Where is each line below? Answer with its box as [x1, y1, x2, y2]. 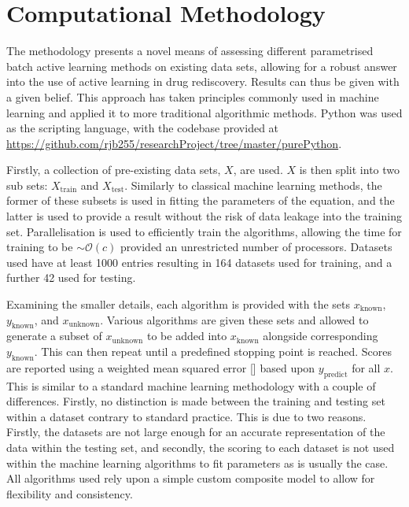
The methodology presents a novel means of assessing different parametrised [6, 43, 374, 59]
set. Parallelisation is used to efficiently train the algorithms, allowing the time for [6, 223, 402, 239]
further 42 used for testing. [6, 269, 136, 286]
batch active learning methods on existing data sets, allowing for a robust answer [6, 57, 397, 74]
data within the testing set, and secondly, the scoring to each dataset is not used [6, 439, 395, 455]
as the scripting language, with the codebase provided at [6, 120, 279, 136]
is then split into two [299, 161, 400, 178]
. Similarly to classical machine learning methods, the [124, 176, 382, 193]
